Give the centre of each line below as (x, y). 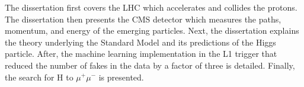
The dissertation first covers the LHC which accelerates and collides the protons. (151, 7)
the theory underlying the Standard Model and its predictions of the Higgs (140, 42)
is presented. (121, 77)
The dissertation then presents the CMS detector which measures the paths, (143, 19)
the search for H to (39, 77)
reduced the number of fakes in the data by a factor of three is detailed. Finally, (150, 65)
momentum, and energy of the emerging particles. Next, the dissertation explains (152, 30)
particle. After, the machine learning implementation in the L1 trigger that (141, 54)
